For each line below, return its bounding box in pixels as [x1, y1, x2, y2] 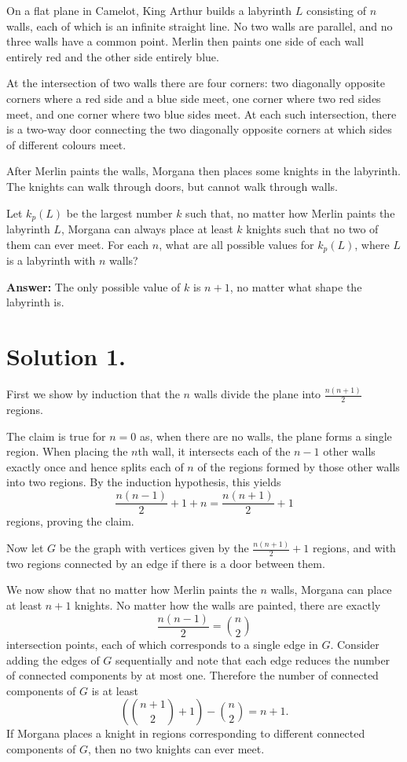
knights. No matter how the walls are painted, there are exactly [75, 597, 381, 614]
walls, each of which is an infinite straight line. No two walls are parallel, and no [6, 17, 393, 34]
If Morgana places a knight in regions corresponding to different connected [6, 725, 365, 742]
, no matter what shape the [229, 278, 362, 295]
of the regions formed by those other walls [197, 458, 400, 474]
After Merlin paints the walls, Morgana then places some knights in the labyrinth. [6, 163, 401, 179]
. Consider [330, 636, 379, 653]
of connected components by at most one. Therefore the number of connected [6, 667, 379, 683]
